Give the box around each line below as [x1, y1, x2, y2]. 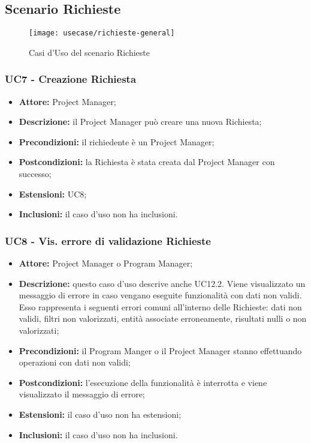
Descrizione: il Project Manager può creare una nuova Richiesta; [19, 115, 262, 128]
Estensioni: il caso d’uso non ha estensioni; [19, 408, 182, 420]
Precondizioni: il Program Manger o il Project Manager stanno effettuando [19, 344, 302, 357]
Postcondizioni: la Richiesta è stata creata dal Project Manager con [19, 155, 275, 168]
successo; [19, 167, 52, 180]
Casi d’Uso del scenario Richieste [29, 46, 150, 58]
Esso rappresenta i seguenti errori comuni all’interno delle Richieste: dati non [19, 300, 302, 313]
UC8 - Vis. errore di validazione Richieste [5, 233, 211, 248]
